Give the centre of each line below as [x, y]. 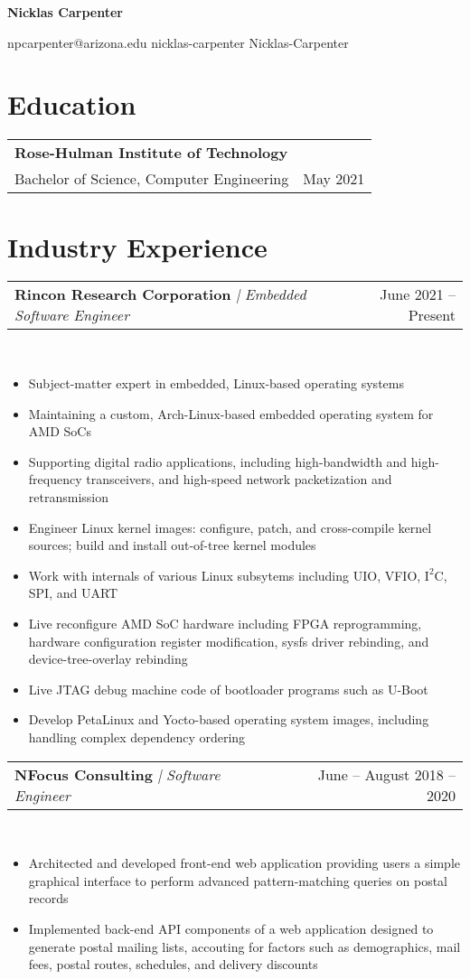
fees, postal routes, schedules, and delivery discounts [173, 964]
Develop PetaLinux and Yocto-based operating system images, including [229, 719]
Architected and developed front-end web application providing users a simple [244, 863]
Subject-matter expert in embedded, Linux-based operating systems [216, 383]
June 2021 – [418, 294]
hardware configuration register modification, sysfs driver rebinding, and [229, 641]
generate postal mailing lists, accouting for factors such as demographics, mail [244, 946]
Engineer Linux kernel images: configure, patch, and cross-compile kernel [230, 527]
